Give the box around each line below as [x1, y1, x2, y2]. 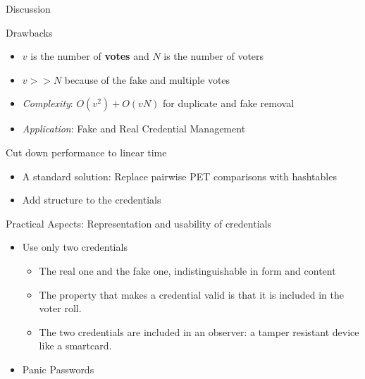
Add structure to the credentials [22, 192, 161, 207]
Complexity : [22, 96, 73, 111]
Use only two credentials [22, 240, 128, 254]
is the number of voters [163, 49, 264, 63]
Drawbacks [6, 25, 53, 39]
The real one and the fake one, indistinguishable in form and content [39, 263, 336, 278]
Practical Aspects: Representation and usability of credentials [6, 216, 271, 230]
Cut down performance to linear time [6, 144, 167, 159]
